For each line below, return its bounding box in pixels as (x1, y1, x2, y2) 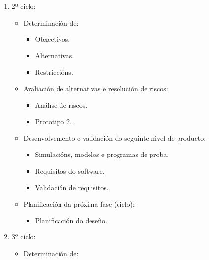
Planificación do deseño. (35, 215, 107, 225)
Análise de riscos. (35, 100, 88, 110)
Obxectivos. (35, 34, 70, 44)
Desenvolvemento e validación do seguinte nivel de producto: (23, 132, 206, 143)
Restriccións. (35, 67, 73, 77)
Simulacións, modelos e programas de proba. (35, 149, 169, 159)
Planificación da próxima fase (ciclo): (23, 199, 135, 209)
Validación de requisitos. (35, 182, 109, 192)
